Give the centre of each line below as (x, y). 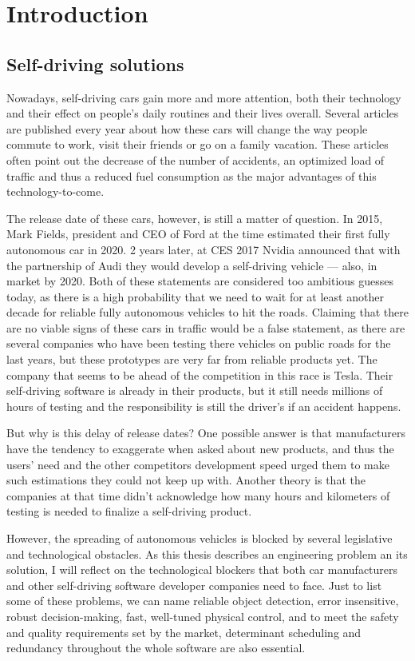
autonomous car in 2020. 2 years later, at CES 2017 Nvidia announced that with (204, 249)
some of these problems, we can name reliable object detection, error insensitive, (203, 601)
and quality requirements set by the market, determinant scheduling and (184, 632)
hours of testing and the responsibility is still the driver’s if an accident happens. (204, 406)
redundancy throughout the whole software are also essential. (156, 648)
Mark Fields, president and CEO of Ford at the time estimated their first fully (198, 234)
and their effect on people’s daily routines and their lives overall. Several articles (203, 113)
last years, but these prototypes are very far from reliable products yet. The (192, 359)
